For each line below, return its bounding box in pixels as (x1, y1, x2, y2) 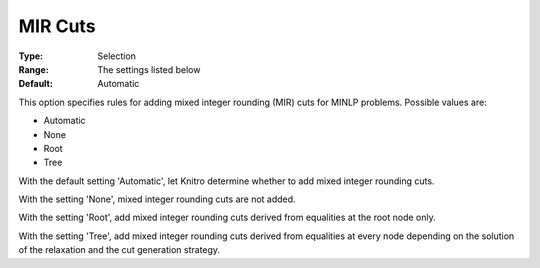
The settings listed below (97, 63, 201, 75)
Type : (18, 50, 44, 62)
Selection (97, 50, 137, 62)
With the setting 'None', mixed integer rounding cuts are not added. (18, 193, 296, 205)
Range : (18, 63, 49, 75)
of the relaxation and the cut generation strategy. (18, 244, 220, 256)
